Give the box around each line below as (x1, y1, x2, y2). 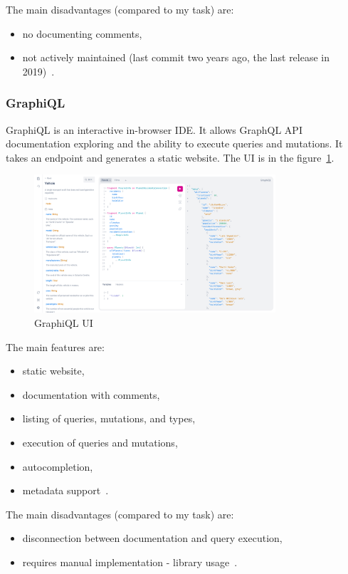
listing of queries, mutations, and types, (22, 411, 196, 426)
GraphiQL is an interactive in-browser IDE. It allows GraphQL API (6, 122, 302, 137)
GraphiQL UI (34, 315, 93, 330)
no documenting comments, (22, 26, 142, 41)
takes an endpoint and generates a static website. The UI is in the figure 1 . (6, 150, 334, 165)
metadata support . (22, 483, 109, 498)
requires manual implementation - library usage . (22, 555, 238, 569)
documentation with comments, (22, 387, 160, 402)
